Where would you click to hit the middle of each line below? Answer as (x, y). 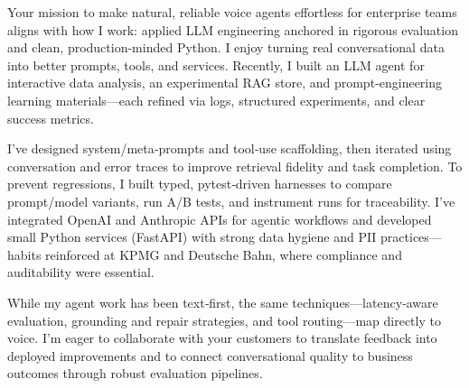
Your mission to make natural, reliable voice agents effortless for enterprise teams (232, 12)
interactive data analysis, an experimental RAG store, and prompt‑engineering (225, 83)
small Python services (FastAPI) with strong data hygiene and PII (192, 237)
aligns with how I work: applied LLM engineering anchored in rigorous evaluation (233, 29)
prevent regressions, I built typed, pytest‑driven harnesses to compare (200, 184)
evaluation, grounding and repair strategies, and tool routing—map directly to (224, 320)
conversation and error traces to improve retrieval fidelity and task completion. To (235, 166)
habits (24, 254)
